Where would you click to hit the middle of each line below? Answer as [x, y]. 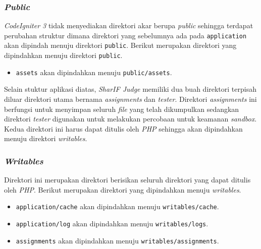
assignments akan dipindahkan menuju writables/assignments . [117, 240]
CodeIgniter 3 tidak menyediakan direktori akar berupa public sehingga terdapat [129, 25]
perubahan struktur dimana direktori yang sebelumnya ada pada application [125, 35]
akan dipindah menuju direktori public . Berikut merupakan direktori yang [120, 45]
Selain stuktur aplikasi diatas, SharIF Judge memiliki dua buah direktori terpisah [130, 89]
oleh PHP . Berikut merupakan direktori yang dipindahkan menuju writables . [123, 189]
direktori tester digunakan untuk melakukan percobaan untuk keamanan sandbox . [130, 119]
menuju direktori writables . [46, 138]
